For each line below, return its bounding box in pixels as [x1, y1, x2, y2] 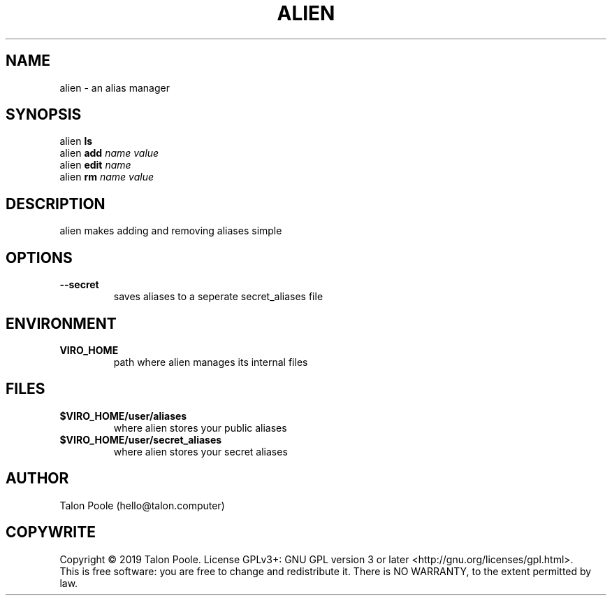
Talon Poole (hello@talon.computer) [59, 499, 225, 511]
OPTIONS [6, 248, 73, 267]
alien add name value [59, 147, 159, 160]
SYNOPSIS [6, 106, 82, 124]
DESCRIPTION [6, 195, 105, 213]
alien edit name [59, 159, 131, 171]
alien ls [59, 135, 93, 148]
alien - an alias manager [59, 81, 170, 94]
